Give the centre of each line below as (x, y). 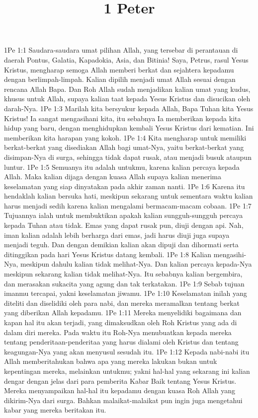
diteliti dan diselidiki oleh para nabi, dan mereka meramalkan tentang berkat (122, 303)
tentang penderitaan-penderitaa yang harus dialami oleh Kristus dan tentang (121, 342)
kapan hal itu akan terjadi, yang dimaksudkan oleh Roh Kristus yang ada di (121, 322)
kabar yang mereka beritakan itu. (55, 410)
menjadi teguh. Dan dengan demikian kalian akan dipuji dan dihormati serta (121, 244)
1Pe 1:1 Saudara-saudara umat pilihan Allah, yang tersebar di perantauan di (121, 50)
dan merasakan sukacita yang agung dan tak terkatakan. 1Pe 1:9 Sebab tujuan (124, 283)
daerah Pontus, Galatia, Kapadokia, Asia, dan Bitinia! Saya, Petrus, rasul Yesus (126, 59)
